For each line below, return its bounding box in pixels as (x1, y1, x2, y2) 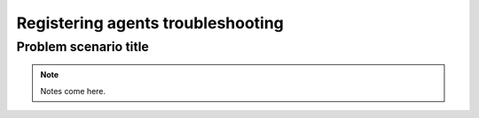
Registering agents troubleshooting (16, 13, 284, 33)
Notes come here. (40, 85, 106, 96)
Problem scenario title (16, 39, 150, 55)
